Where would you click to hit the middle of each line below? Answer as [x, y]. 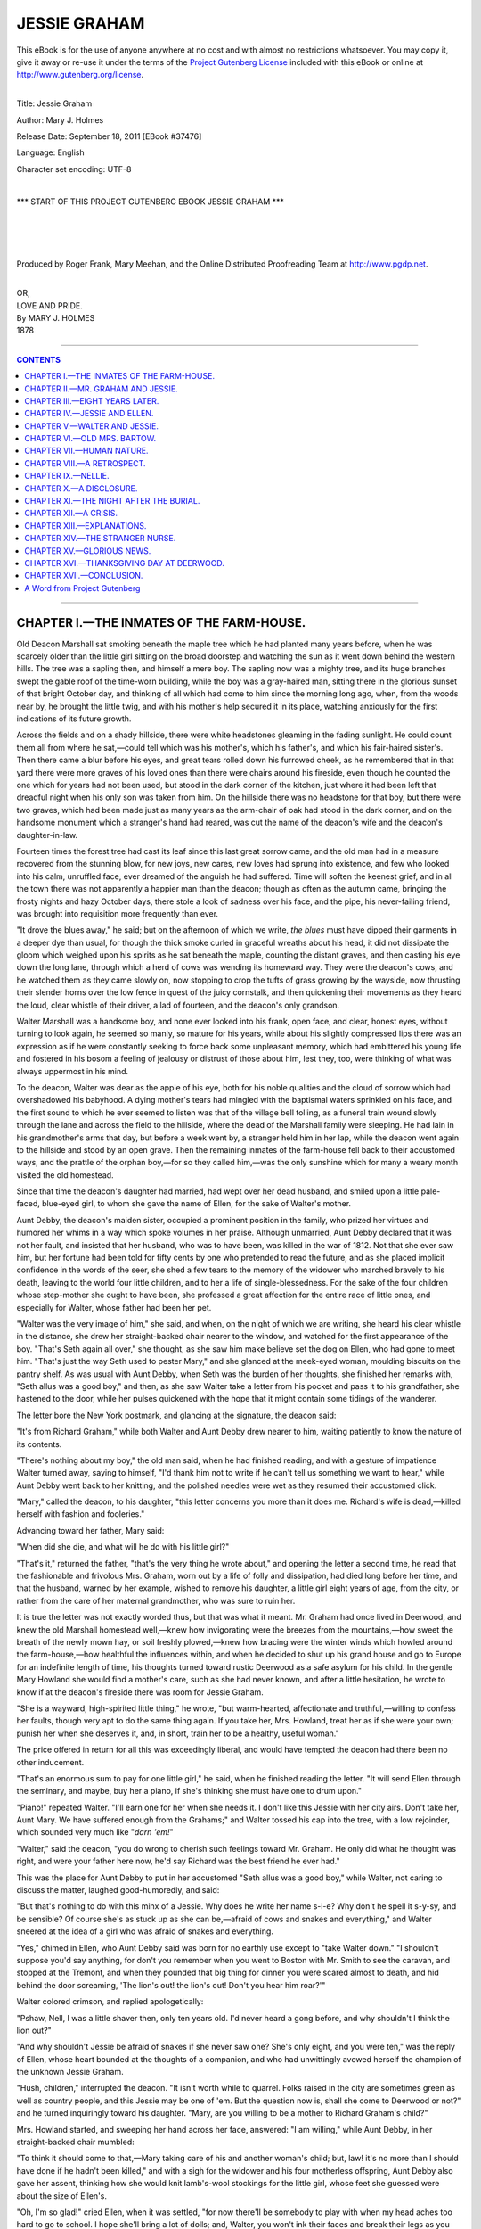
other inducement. [50, 1762]
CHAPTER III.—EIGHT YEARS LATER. [92, 400]
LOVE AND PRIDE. [50, 305]
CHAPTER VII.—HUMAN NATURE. [86, 451]
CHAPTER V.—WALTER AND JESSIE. [92, 426]
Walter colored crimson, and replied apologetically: [110, 2002]
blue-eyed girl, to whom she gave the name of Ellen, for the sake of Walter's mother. [196, 1204]
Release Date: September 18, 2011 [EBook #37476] [109, 136]
